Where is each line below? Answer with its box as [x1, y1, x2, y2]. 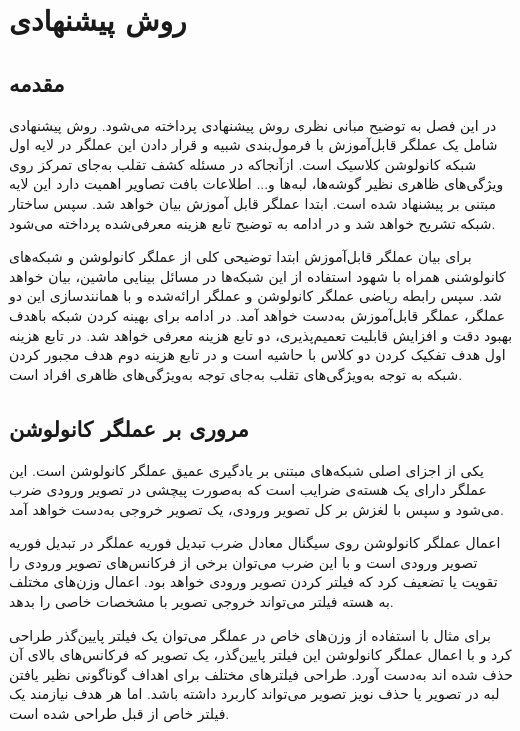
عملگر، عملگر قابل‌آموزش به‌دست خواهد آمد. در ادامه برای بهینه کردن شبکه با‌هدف [9, 304, 506, 325]
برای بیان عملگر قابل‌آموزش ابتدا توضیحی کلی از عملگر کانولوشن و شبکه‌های [9, 246, 472, 267]
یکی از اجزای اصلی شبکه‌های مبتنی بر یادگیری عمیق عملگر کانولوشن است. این [9, 459, 484, 480]
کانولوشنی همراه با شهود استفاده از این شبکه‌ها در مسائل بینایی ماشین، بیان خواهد [9, 265, 506, 286]
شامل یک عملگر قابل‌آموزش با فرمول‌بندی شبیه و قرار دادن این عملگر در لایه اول [9, 134, 498, 155]
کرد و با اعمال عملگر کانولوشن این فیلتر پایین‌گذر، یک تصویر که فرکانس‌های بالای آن [9, 644, 512, 665]
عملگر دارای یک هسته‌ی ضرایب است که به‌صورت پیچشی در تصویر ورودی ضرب [9, 479, 487, 500]
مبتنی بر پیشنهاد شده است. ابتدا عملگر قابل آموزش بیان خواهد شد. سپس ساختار [9, 192, 497, 213]
